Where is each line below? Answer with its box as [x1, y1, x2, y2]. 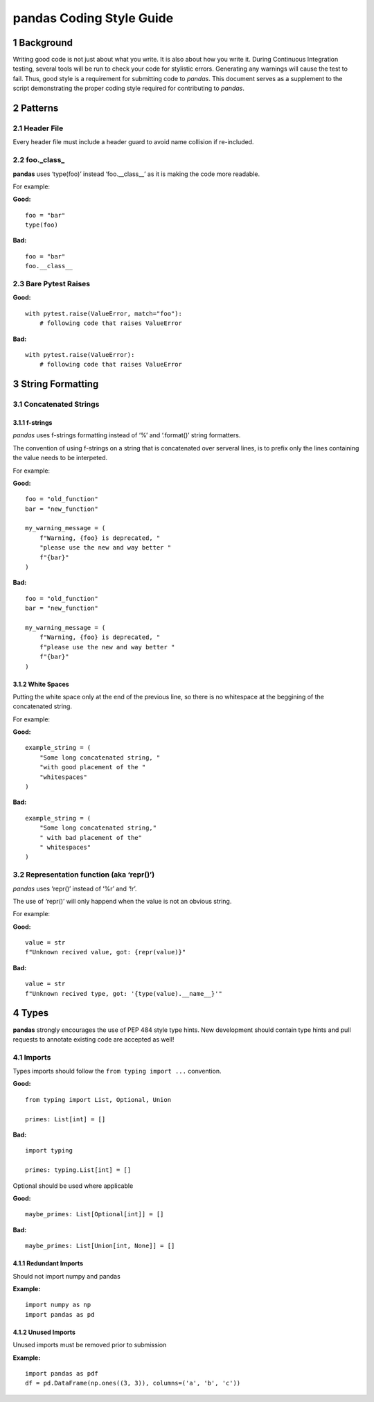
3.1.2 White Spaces [12, 680, 69, 688]
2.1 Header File [12, 123, 64, 133]
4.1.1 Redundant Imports [12, 1259, 83, 1268]
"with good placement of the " [39, 763, 146, 771]
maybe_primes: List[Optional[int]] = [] [25, 1210, 164, 1218]
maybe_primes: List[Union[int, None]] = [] [25, 1242, 175, 1250]
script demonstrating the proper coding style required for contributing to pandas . [12, 84, 245, 93]
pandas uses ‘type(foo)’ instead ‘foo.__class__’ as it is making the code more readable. [12, 170, 260, 178]
